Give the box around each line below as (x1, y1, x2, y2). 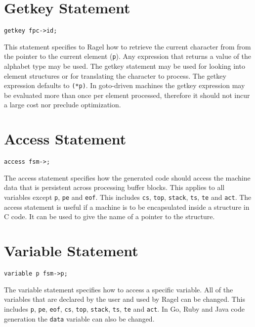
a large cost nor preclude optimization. (4, 99, 121, 110)
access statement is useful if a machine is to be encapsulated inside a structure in (4, 201, 250, 212)
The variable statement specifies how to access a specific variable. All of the (4, 284, 233, 294)
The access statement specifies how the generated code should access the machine (4, 172, 251, 183)
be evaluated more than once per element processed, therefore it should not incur (4, 90, 250, 100)
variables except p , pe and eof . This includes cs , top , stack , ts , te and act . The (4, 192, 252, 202)
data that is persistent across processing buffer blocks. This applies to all (4, 182, 225, 192)
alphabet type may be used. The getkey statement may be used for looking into (4, 61, 245, 71)
